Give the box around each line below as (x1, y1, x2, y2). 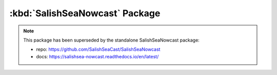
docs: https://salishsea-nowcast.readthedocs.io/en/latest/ (36, 53, 159, 59)
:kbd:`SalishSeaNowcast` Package (9, 8, 161, 19)
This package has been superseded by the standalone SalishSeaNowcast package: (23, 37, 200, 43)
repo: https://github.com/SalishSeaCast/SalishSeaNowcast (36, 46, 161, 53)
